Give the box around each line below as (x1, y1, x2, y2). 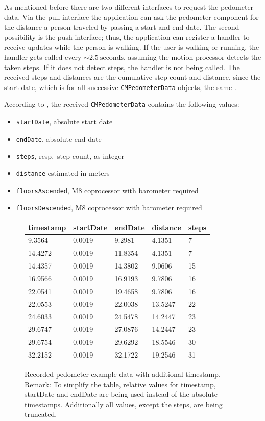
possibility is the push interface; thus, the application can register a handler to (4, 31, 250, 42)
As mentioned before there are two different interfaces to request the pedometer (4, 2, 254, 12)
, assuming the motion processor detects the (123, 51, 261, 62)
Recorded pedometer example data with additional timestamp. (25, 369, 221, 380)
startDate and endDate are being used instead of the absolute (25, 389, 218, 400)
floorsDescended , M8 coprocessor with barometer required (16, 202, 202, 213)
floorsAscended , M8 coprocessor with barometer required (16, 185, 199, 195)
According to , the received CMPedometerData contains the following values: (4, 99, 239, 109)
